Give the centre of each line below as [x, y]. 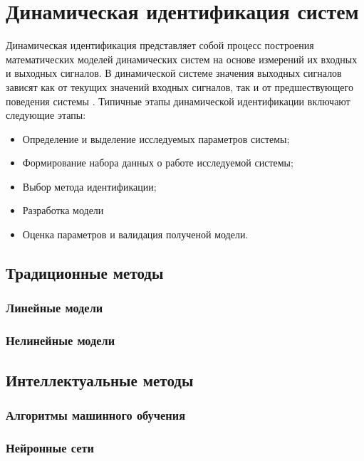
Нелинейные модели [61, 340]
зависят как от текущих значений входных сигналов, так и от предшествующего [180, 86]
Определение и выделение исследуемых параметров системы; [156, 138]
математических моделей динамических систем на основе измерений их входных [182, 59]
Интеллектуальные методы [100, 380]
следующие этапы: [46, 115]
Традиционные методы [85, 273]
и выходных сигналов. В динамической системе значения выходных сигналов [174, 73]
